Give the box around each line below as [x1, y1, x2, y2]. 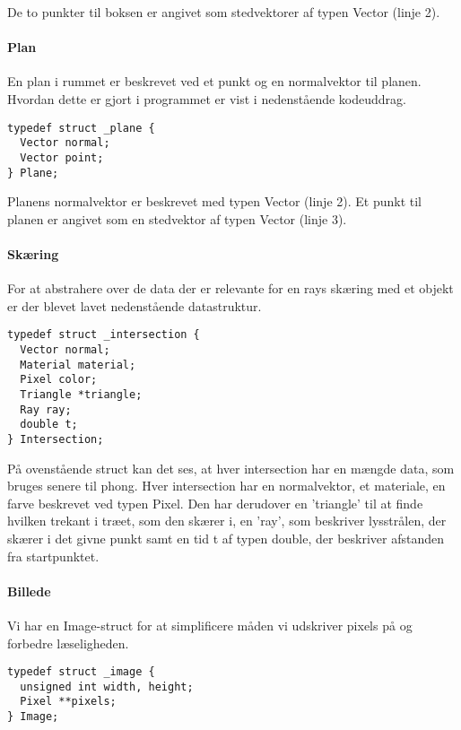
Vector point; [20, 151, 104, 164]
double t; [20, 418, 78, 431]
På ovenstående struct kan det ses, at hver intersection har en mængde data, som [7, 458, 455, 477]
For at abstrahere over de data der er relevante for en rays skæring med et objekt [7, 279, 454, 298]
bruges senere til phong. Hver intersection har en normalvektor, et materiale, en [7, 476, 446, 495]
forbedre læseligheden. [7, 633, 129, 652]
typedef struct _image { [7, 665, 155, 679]
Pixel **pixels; [20, 695, 117, 708]
